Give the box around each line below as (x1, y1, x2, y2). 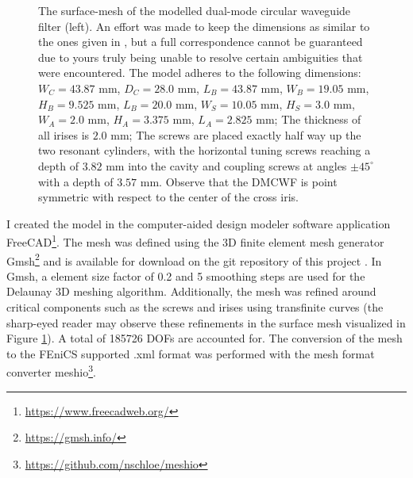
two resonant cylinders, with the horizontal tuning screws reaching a (38, 142, 371, 159)
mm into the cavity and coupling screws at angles (106, 157, 347, 174)
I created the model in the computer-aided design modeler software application (6, 215, 391, 231)
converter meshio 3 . (6, 361, 96, 380)
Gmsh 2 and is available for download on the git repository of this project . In (6, 250, 382, 269)
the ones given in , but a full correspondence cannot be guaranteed (38, 33, 363, 50)
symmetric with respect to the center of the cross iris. (38, 189, 299, 205)
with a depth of (38, 173, 114, 189)
